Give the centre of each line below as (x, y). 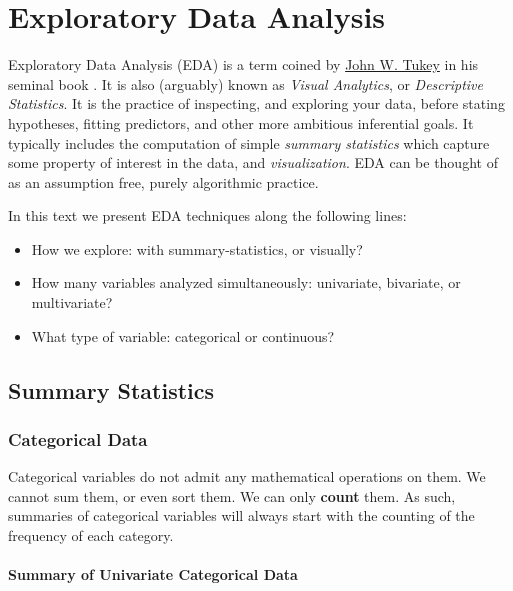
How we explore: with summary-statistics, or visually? (197, 248)
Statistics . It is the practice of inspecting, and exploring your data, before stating (256, 103)
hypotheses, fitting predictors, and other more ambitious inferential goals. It (241, 122)
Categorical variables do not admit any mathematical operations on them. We (247, 476)
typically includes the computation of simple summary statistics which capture (249, 142)
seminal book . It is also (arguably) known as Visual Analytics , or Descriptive (245, 83)
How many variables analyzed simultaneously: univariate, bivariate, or (246, 282)
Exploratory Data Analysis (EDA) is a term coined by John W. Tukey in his (243, 64)
